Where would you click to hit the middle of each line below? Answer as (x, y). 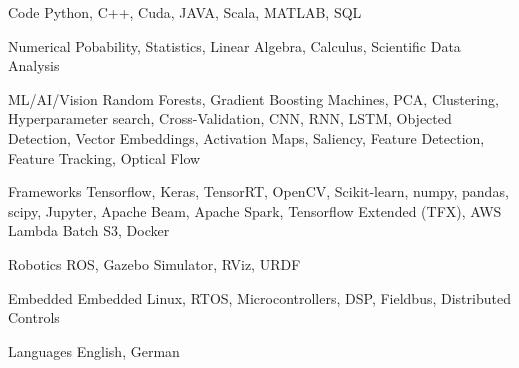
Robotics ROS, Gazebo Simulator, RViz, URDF (154, 263)
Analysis (34, 65)
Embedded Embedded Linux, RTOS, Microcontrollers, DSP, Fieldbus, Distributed (259, 297)
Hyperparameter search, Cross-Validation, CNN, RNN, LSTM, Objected (230, 118)
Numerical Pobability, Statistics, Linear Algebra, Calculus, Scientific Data (234, 45)
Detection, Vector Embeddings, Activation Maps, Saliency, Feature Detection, (246, 137)
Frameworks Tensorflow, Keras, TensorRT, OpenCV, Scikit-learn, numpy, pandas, (258, 191)
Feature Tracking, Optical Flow (104, 157)
